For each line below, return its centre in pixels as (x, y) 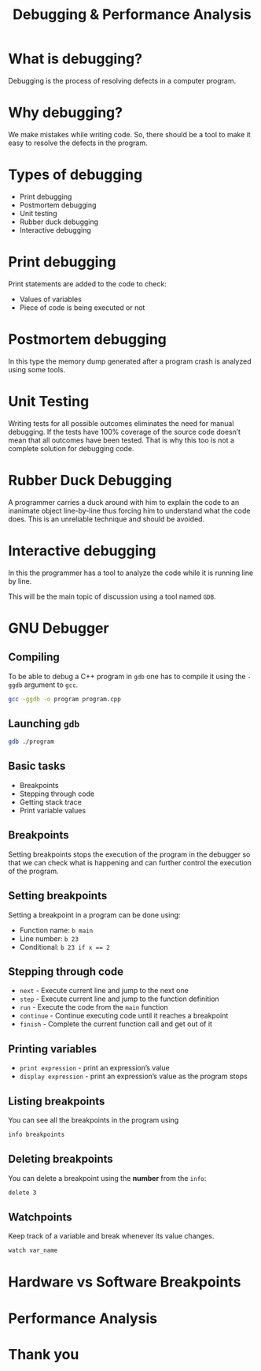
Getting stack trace (51, 801)
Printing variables (53, 1049)
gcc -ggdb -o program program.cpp (65, 699)
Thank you (44, 1354)
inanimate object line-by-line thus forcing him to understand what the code (129, 510)
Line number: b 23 (49, 938)
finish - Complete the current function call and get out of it (116, 1024)
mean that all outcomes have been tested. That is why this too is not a (121, 440)
